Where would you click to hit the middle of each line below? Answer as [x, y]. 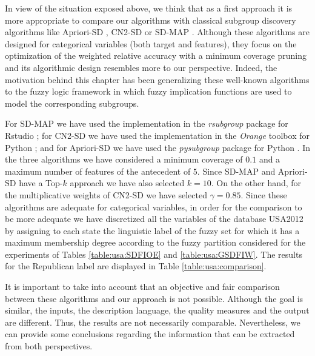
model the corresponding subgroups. [72, 103]
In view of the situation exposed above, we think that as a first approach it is [149, 8]
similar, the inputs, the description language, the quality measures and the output [157, 310]
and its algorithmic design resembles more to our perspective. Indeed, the [141, 67]
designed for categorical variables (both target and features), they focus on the [151, 43]
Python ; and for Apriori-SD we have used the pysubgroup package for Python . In [157, 147]
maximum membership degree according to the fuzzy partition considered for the [155, 242]
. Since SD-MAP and [236, 171]
